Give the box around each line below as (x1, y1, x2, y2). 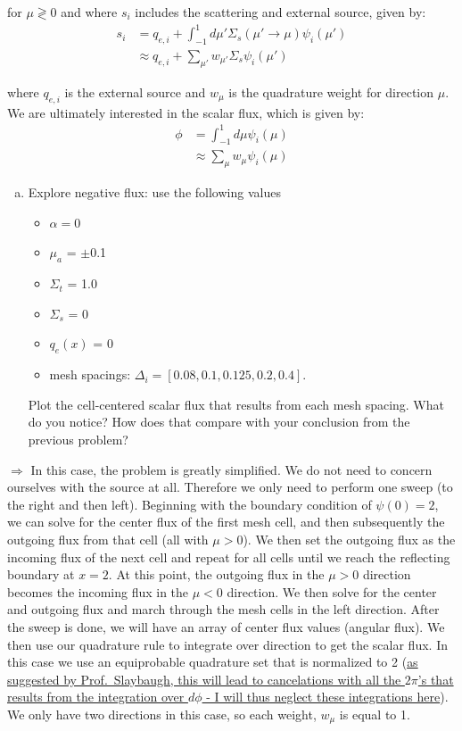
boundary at (7, 565, 75, 584)
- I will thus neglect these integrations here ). (206, 687, 449, 706)
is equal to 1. (339, 704, 410, 723)
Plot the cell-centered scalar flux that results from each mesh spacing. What (28, 395, 444, 413)
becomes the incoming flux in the (7, 582, 189, 601)
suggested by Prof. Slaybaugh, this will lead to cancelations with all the (7, 669, 401, 688)
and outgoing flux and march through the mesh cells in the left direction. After (7, 600, 440, 619)
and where (61, 3, 118, 21)
